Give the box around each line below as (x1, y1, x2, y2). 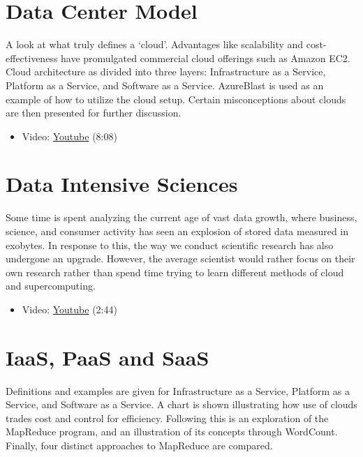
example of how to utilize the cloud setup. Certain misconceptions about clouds (6, 91, 346, 106)
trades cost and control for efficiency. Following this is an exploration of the (6, 410, 329, 425)
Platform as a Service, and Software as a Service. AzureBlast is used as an (6, 77, 324, 92)
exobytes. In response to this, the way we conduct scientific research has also (6, 237, 334, 252)
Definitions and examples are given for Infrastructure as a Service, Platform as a (6, 383, 350, 398)
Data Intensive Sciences (6, 170, 238, 198)
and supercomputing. (6, 278, 96, 293)
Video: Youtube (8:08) (22, 128, 117, 143)
